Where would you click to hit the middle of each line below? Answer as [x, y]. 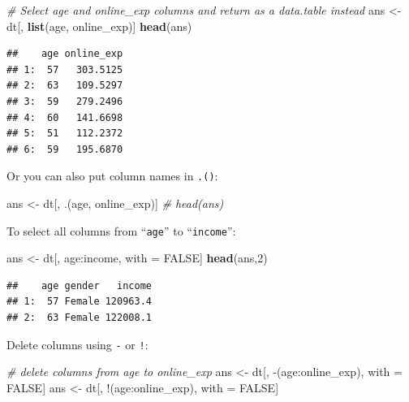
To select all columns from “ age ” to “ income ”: [121, 230]
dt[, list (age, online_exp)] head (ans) [99, 26]
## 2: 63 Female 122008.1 [79, 318]
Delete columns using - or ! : [77, 344]
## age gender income [79, 285]
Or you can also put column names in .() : [112, 176]
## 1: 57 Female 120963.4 [79, 302]
